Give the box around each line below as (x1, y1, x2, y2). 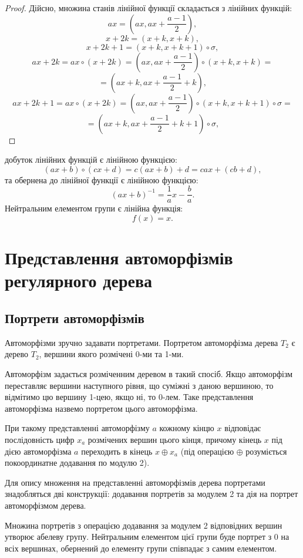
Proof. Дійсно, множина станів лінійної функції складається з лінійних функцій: (5, 2, 292, 14)
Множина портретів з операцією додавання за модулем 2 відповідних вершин (5, 519, 282, 531)
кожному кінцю (159, 422, 214, 434)
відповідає (224, 422, 261, 434)
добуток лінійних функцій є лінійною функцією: (5, 153, 177, 166)
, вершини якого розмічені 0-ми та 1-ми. (39, 348, 184, 360)
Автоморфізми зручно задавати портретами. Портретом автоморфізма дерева (5, 336, 278, 348)
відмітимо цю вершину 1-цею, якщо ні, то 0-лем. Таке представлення (5, 391, 254, 403)
